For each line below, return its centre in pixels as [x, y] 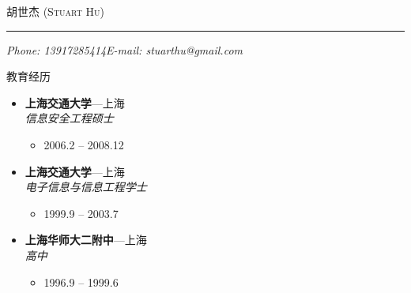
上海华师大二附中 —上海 [86, 240]
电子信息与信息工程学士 [86, 187]
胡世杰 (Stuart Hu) [55, 11]
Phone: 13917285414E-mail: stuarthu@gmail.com [124, 49]
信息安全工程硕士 [69, 118]
